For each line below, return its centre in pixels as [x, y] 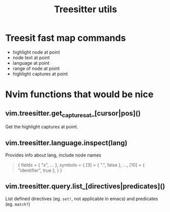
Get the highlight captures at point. [42, 127]
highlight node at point [36, 52]
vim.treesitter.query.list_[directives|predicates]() [85, 186]
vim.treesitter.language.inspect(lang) [66, 143]
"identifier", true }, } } [40, 170]
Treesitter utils [86, 9]
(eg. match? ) [18, 204]
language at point [31, 63]
